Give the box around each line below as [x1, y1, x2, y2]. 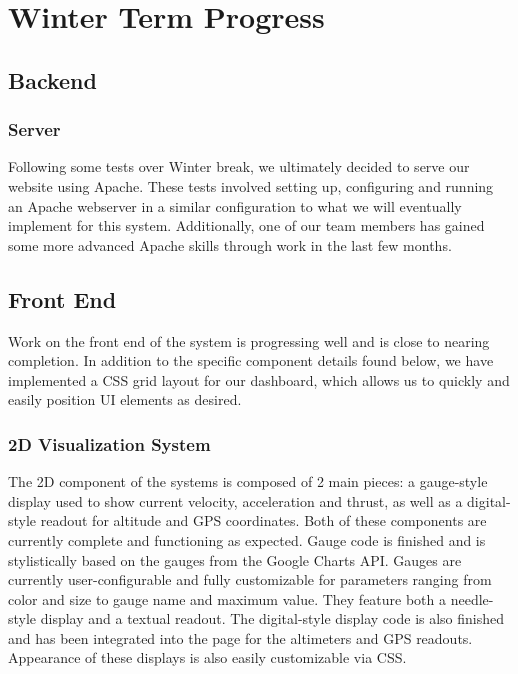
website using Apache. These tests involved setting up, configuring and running [8, 175, 494, 196]
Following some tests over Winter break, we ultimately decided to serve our [8, 156, 470, 177]
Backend [8, 64, 97, 95]
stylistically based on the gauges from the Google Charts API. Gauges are [8, 549, 462, 570]
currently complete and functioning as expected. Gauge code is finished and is [8, 529, 486, 550]
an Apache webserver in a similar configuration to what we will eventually [8, 195, 462, 216]
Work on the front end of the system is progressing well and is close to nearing [8, 330, 490, 351]
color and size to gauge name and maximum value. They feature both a [8, 588, 447, 609]
